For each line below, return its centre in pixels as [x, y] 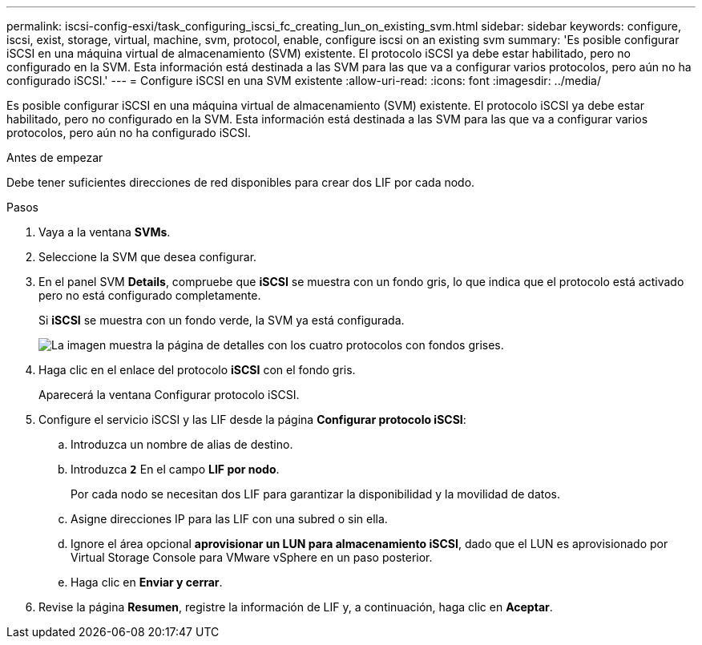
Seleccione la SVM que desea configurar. [148, 257]
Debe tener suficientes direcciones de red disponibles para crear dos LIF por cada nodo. [241, 182]
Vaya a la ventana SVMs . [105, 232]
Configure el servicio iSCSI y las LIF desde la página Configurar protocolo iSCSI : [252, 419]
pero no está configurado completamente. [150, 295]
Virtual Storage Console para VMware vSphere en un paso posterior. [252, 557]
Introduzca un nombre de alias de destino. [182, 444]
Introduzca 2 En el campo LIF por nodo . [175, 469]
